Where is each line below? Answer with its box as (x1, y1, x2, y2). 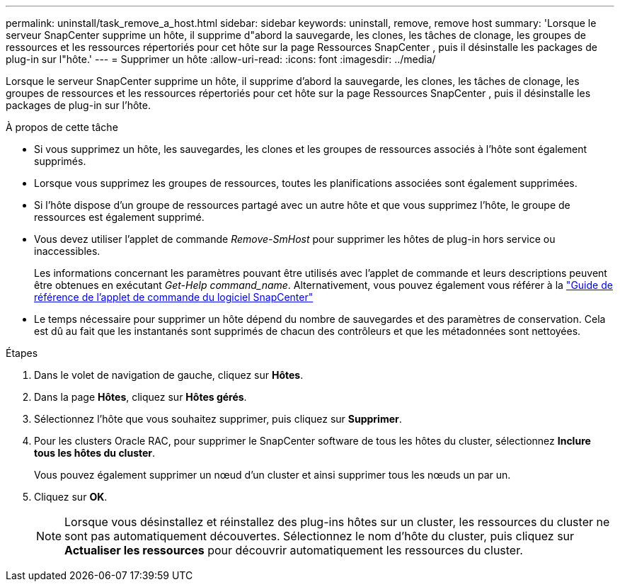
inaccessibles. (34, 245, 101, 257)
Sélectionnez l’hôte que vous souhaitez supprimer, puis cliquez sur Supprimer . (34, 413, 402, 425)
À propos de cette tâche (6, 121, 118, 133)
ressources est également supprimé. (34, 211, 205, 223)
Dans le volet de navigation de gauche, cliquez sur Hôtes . (34, 369, 304, 381)
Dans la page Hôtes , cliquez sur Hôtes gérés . (34, 391, 247, 403)
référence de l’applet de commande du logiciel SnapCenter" (34, 291, 314, 303)
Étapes (6, 347, 38, 359)
